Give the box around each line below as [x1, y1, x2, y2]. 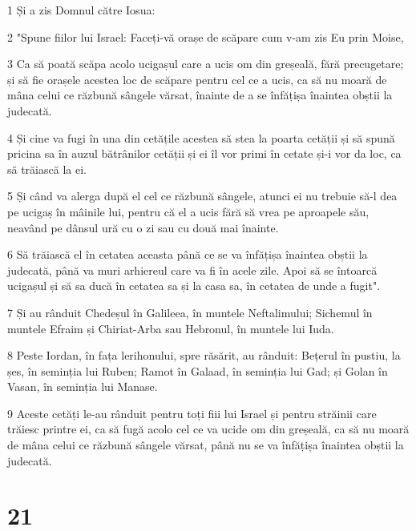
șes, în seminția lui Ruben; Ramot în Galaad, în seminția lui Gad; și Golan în [7, 362, 388, 379]
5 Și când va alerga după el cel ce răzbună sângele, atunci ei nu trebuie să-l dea [7, 187, 398, 204]
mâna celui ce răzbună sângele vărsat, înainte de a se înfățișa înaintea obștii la [7, 86, 393, 103]
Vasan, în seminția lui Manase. [7, 378, 158, 395]
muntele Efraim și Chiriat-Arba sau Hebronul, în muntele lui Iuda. [7, 320, 334, 336]
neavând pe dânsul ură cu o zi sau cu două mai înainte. [7, 219, 279, 235]
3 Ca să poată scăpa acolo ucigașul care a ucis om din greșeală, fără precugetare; [7, 55, 404, 72]
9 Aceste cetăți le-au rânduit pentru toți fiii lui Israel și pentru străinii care [7, 404, 377, 421]
